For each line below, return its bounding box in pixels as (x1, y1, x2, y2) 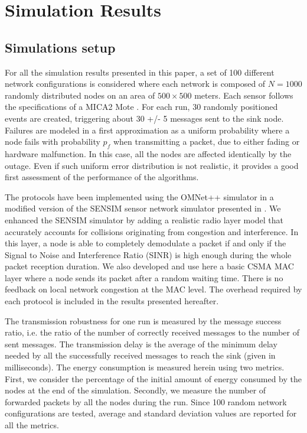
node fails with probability (5, 135, 100, 148)
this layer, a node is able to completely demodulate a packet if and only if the (5, 237, 286, 249)
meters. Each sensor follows (194, 89, 293, 101)
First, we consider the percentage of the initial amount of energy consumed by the (5, 372, 302, 385)
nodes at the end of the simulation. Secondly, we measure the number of (5, 384, 266, 396)
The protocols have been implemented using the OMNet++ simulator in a (5, 190, 274, 203)
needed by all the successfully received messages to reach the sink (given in (5, 349, 276, 362)
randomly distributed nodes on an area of (5, 89, 155, 101)
